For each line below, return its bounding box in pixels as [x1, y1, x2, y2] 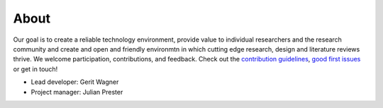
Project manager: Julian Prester [30, 88, 123, 96]
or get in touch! [13, 64, 58, 73]
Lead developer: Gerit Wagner [30, 78, 119, 86]
